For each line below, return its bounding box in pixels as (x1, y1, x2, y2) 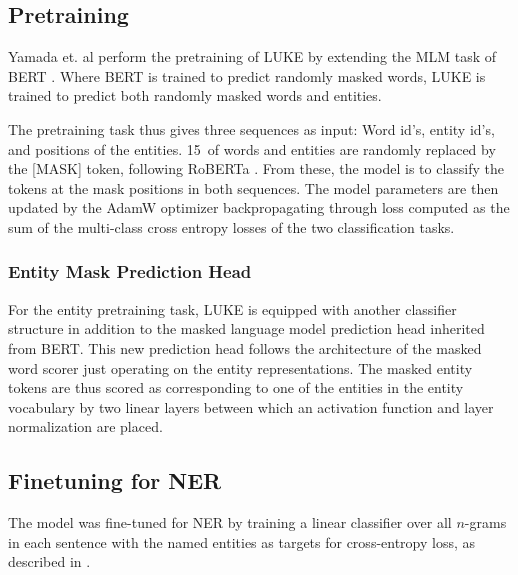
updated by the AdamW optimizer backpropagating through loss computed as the (8, 197, 510, 218)
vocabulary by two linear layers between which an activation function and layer (8, 396, 494, 417)
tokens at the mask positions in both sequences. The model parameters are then (8, 177, 499, 198)
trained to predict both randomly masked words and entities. (8, 85, 382, 106)
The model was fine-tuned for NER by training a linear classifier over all (8, 512, 452, 533)
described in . (8, 551, 91, 572)
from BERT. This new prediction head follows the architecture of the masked (8, 337, 482, 358)
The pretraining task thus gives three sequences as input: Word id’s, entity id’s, (8, 118, 495, 139)
